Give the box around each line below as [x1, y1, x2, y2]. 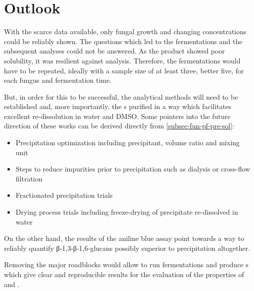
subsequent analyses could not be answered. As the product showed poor [4, 46, 225, 56]
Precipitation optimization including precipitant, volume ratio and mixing [15, 137, 240, 148]
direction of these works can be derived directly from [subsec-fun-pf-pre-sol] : [4, 120, 234, 131]
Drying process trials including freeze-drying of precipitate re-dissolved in [15, 207, 238, 217]
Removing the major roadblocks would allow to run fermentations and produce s [4, 259, 249, 270]
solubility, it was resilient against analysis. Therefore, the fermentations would [4, 55, 241, 65]
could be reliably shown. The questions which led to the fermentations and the [4, 36, 243, 46]
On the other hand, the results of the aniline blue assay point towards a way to [4, 233, 245, 243]
